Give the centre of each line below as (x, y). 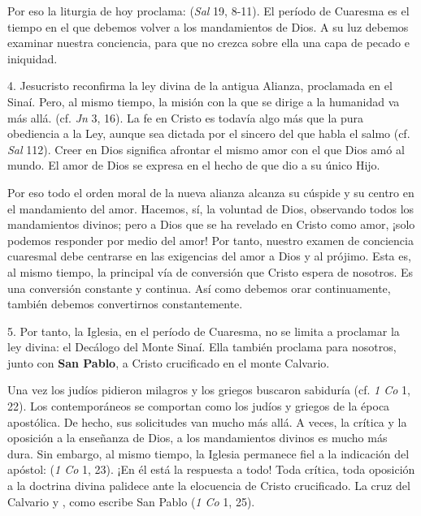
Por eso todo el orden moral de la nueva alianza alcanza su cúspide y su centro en (211, 192)
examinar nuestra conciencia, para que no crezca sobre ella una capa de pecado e (208, 43)
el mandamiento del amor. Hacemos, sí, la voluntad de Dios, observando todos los (211, 208)
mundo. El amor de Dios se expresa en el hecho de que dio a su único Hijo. (194, 165)
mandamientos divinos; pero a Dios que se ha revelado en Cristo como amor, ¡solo (211, 224)
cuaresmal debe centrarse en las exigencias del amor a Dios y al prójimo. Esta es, (209, 256)
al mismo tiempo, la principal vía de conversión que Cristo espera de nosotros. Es (210, 271)
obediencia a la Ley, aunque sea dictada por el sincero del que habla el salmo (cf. (209, 133)
